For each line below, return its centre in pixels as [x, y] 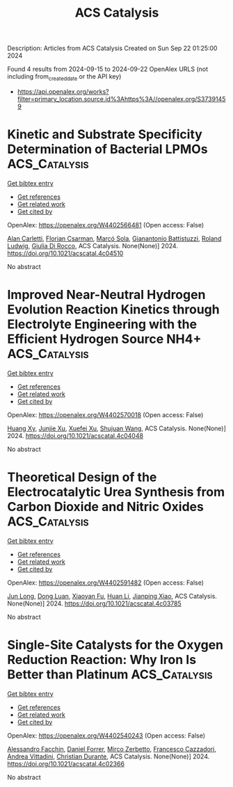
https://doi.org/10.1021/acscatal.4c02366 [66, 763]
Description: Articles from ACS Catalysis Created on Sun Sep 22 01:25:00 [112, 48]
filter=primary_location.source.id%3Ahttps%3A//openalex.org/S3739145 [121, 99]
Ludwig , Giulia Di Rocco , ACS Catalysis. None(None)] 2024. [93, 245]
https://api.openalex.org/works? [63, 91]
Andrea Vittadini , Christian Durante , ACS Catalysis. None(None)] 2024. [109, 756]
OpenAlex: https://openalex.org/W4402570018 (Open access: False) [105, 414]
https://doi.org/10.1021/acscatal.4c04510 [65, 253]
